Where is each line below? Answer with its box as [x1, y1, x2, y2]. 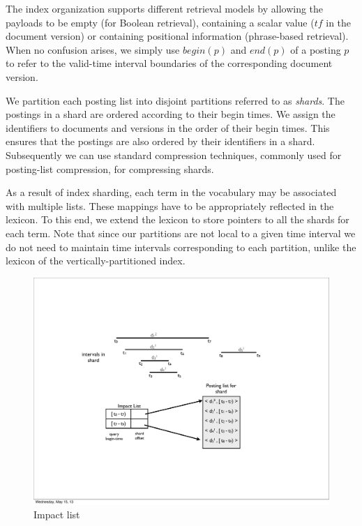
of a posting [290, 42, 341, 57]
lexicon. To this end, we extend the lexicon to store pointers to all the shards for [6, 212, 349, 227]
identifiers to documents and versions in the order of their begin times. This [6, 120, 330, 135]
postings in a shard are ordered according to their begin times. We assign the [6, 107, 335, 121]
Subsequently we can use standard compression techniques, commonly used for [6, 147, 342, 162]
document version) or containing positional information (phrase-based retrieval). [6, 29, 349, 43]
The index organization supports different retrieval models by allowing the [6, 1, 324, 15]
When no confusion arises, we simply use [6, 42, 180, 57]
